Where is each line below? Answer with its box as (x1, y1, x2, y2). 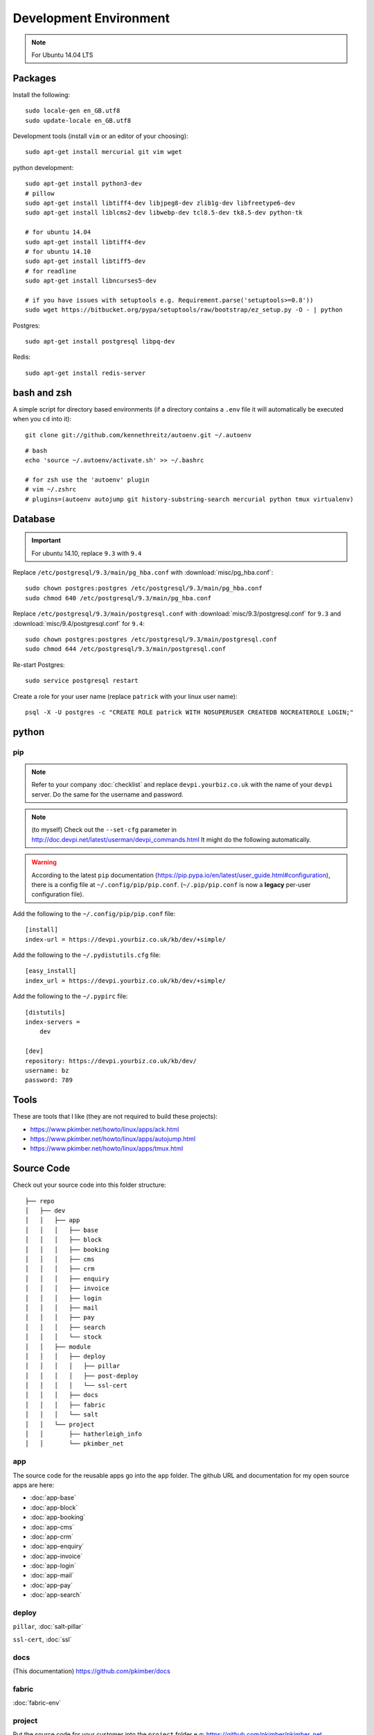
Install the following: (12, 90, 71, 99)
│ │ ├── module (25, 1343, 91, 1351)
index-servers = (25, 1017, 80, 1026)
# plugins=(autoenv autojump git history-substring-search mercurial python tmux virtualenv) (25, 495, 354, 503)
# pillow (25, 189, 55, 197)
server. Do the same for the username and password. (31, 790, 184, 798)
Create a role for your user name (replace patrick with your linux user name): (12, 692, 238, 700)
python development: (12, 163, 74, 171)
